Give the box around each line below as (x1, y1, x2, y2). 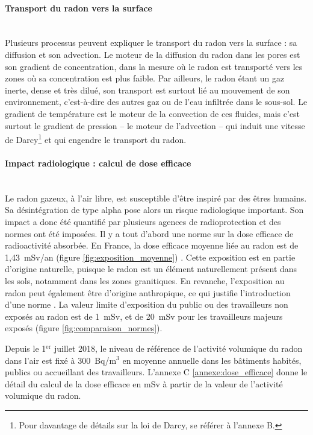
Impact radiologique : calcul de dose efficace (5, 156, 191, 169)
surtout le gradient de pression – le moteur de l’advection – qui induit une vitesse (5, 119, 305, 132)
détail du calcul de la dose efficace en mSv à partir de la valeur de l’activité (5, 377, 283, 390)
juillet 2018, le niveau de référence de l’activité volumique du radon (54, 341, 303, 354)
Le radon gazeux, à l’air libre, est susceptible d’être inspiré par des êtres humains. (5, 191, 307, 204)
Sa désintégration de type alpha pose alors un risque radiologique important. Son (5, 203, 304, 216)
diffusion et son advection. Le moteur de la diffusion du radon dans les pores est (5, 48, 300, 60)
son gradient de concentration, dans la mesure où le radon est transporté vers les (5, 60, 303, 72)
